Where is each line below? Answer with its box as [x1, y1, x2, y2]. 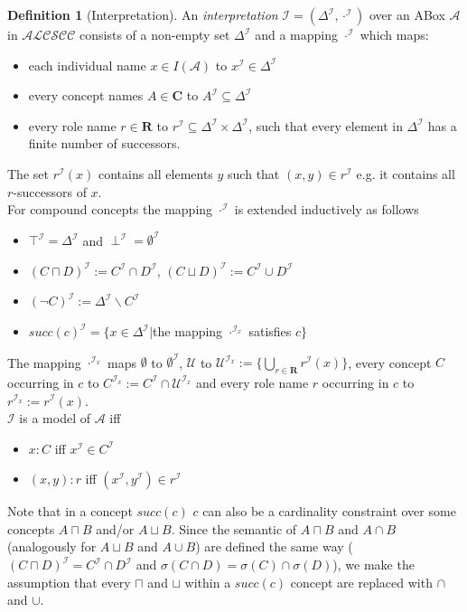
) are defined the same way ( [195, 537, 353, 556]
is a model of [19, 409, 90, 428]
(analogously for [7, 537, 97, 556]
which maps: [360, 25, 429, 43]
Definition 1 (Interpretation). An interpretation [7, 5, 278, 24]
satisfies [248, 322, 292, 341]
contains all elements [98, 164, 213, 183]
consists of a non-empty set [79, 25, 230, 43]
